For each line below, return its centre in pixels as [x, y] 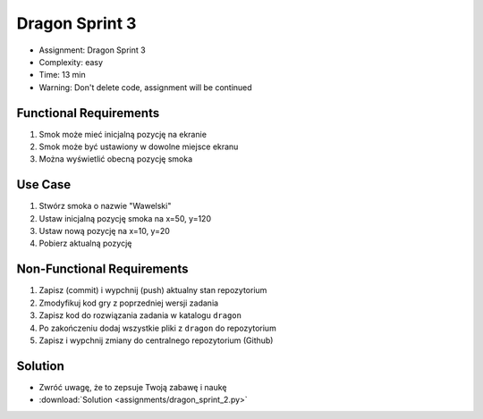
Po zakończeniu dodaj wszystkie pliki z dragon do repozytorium [157, 328]
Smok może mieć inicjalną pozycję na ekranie [123, 134]
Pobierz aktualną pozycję [85, 243]
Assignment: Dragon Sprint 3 [93, 50]
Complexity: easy [71, 62]
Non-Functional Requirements [102, 269]
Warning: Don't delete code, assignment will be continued [145, 87]
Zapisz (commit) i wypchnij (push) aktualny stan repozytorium [153, 290]
